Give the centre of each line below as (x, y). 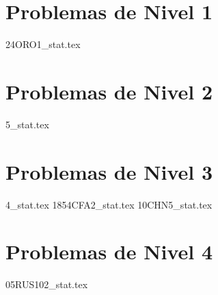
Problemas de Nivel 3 (109, 171)
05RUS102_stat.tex (47, 284)
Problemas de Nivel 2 (109, 91)
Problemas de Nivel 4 (109, 251)
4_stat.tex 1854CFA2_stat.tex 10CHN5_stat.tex (109, 204)
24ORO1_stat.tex (43, 44)
